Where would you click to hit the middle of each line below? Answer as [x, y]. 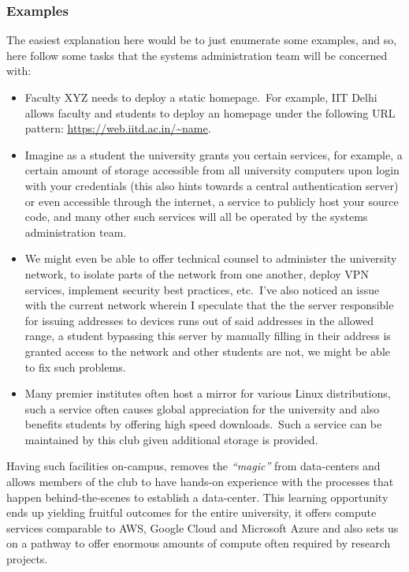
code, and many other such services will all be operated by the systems [196, 217]
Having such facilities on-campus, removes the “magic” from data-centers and [193, 466]
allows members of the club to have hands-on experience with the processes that [200, 482]
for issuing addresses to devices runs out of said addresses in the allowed [199, 320]
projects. [27, 559]
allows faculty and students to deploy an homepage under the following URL [210, 112]
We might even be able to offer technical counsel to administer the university [211, 258]
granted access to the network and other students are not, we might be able [207, 351]
